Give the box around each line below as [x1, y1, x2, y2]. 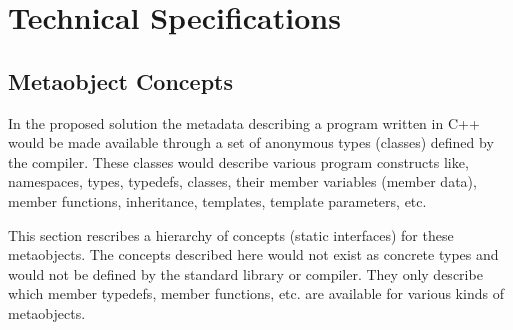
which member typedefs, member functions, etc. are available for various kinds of [8, 283, 504, 304]
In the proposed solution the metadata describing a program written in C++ [8, 112, 480, 133]
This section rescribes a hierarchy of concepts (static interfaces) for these [8, 224, 454, 245]
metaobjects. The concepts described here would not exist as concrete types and [8, 244, 499, 265]
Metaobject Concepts [8, 65, 233, 96]
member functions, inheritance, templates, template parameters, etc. [8, 190, 427, 211]
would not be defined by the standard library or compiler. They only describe [8, 263, 483, 284]
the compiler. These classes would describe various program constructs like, [8, 151, 469, 172]
